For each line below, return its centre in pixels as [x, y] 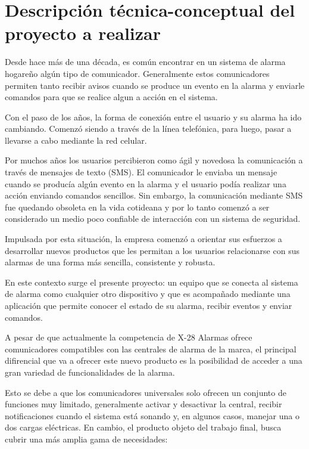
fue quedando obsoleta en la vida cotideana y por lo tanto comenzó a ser [137, 207]
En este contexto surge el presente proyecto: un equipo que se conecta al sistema [152, 282]
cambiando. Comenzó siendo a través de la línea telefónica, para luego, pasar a [148, 128]
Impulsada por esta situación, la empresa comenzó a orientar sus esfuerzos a [143, 239]
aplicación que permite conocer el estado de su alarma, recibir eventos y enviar [149, 305]
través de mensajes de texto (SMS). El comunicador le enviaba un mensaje [141, 172]
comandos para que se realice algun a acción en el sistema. [111, 97]
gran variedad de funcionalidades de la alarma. [90, 372]
